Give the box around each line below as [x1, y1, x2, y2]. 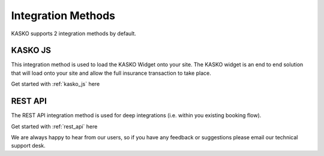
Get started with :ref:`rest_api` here [11, 123, 98, 130]
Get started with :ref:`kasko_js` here [11, 81, 100, 88]
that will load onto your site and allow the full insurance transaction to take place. [11, 69, 211, 77]
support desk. [11, 142, 46, 149]
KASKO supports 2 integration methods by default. [11, 30, 136, 37]
